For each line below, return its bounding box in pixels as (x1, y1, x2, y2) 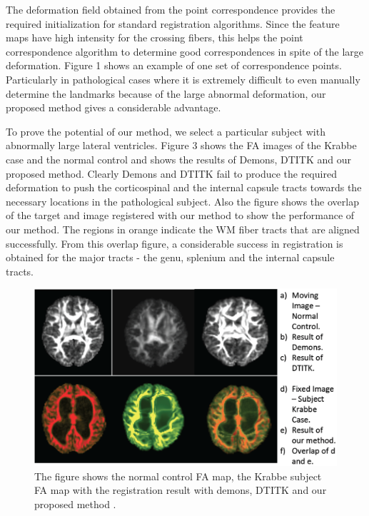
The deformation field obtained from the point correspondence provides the (6, 2, 335, 16)
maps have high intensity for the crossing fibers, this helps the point (6, 30, 303, 45)
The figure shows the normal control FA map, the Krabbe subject (34, 468, 322, 483)
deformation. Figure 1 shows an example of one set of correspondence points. (6, 58, 342, 73)
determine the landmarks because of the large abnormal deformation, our (6, 86, 326, 101)
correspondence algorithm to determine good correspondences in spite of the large (6, 44, 364, 59)
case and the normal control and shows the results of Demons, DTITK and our (6, 151, 351, 166)
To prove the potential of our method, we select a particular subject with (6, 123, 325, 138)
